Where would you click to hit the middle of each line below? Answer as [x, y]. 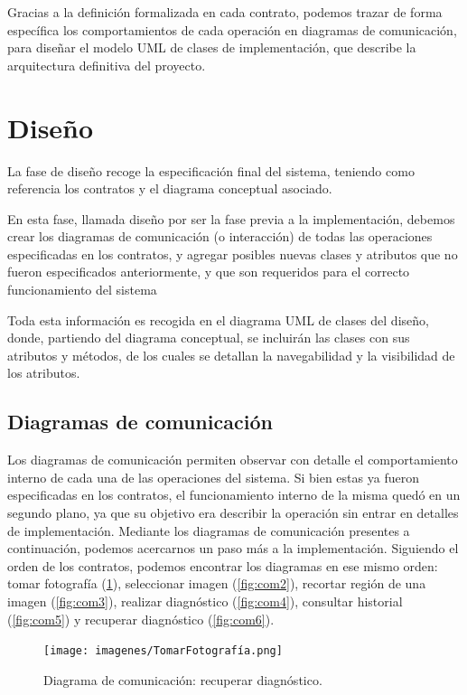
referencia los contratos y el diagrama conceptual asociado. [170, 188]
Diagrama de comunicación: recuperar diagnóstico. [183, 679]
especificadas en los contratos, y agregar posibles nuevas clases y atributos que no [233, 254]
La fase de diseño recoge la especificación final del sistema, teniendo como [211, 170]
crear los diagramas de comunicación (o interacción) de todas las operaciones [220, 236]
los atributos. [44, 373]
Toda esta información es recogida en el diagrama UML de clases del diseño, [218, 319]
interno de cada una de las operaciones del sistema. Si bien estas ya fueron [213, 477]
